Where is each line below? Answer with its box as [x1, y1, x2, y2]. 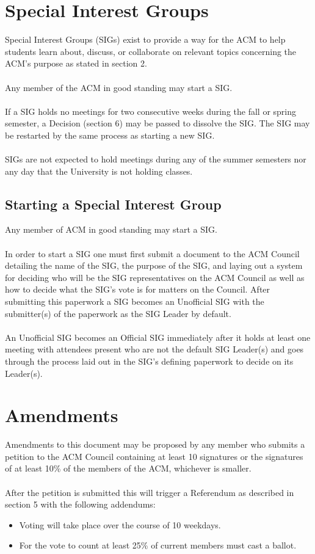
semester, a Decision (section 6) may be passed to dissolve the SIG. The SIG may [5, 117, 310, 129]
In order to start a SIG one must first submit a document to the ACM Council [5, 247, 300, 260]
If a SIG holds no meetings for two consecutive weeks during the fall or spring [5, 104, 297, 117]
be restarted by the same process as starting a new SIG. [5, 128, 215, 141]
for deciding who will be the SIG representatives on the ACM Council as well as [5, 271, 305, 283]
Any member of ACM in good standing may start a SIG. [5, 223, 217, 236]
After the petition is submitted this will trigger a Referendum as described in [5, 486, 294, 498]
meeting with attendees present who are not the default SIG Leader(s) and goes [5, 343, 304, 355]
